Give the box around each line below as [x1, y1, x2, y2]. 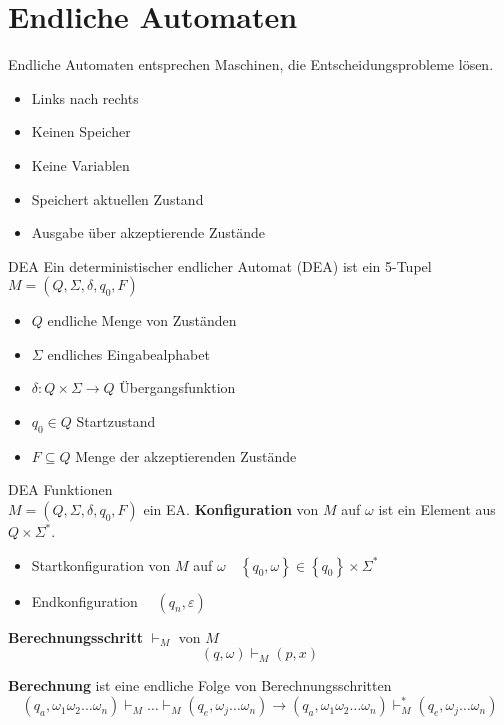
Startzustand [76, 411, 156, 432]
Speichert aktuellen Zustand [31, 188, 204, 209]
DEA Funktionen [8, 479, 113, 500]
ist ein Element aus [378, 499, 496, 520]
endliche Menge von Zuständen [47, 310, 237, 331]
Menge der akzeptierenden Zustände [75, 445, 297, 466]
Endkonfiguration [31, 590, 138, 611]
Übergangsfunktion [119, 377, 236, 398]
